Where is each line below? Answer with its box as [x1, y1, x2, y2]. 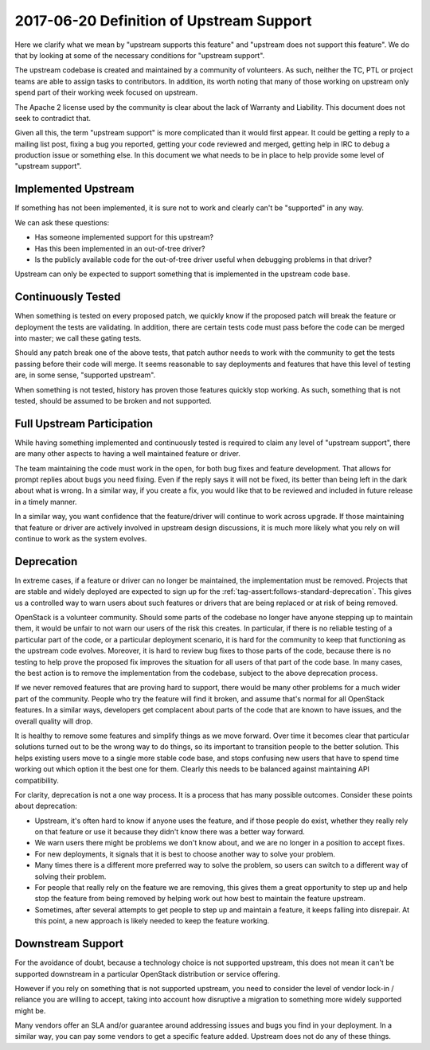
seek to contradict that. [14, 113, 92, 123]
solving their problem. [34, 872, 107, 881]
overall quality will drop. [14, 716, 93, 726]
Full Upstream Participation [14, 416, 154, 430]
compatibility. [14, 775, 60, 785]
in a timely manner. [14, 497, 77, 506]
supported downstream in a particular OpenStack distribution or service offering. [14, 969, 280, 978]
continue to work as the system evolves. [14, 533, 147, 543]
